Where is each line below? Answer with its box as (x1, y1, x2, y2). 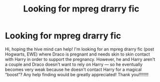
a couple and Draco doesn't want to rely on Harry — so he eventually (5, 61, 143, 67)
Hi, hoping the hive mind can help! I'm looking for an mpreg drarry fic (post (5, 46, 154, 52)
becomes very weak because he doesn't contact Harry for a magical (5, 66, 142, 72)
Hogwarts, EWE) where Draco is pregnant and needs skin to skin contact (5, 51, 150, 57)
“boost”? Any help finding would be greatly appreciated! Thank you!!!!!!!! (5, 71, 149, 77)
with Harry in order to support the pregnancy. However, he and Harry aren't (5, 56, 156, 62)
